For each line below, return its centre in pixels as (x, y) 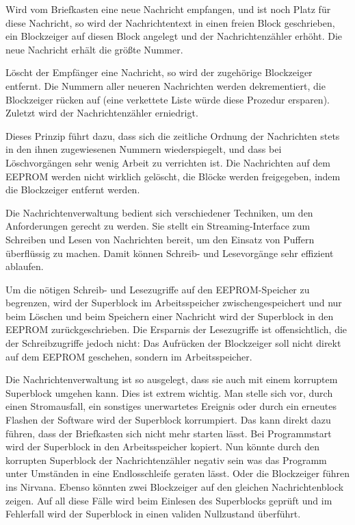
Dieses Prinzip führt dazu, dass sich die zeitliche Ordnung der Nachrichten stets (173, 135)
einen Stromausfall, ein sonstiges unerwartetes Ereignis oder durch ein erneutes (171, 406)
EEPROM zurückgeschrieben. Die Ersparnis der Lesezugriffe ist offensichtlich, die (176, 329)
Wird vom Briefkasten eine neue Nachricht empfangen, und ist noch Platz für (168, 9)
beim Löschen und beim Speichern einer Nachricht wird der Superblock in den (170, 316)
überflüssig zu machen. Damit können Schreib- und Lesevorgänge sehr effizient (170, 253)
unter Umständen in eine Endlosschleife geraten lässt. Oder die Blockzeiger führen (178, 473)
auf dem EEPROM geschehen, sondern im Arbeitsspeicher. (129, 356)
